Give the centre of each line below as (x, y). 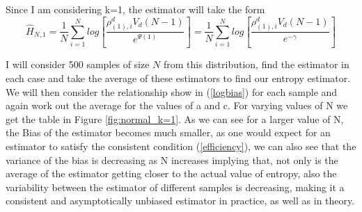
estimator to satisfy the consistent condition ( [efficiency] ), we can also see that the (181, 146)
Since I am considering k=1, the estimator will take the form (135, 9)
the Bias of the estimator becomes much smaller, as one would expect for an (168, 132)
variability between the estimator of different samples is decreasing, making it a (175, 187)
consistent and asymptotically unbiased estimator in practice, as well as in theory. (180, 201)
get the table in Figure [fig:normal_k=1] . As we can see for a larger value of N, (175, 119)
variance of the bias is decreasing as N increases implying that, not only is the (172, 160)
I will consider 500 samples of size (78, 64)
